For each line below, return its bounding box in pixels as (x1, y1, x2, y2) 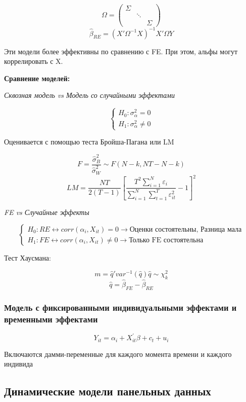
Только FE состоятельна (129, 236, 204, 244)
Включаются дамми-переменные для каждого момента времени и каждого (4, 348, 232, 359)
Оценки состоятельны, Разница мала (129, 226, 242, 233)
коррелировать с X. (4, 56, 63, 66)
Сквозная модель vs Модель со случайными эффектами (4, 90, 175, 100)
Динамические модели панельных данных (4, 383, 211, 399)
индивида (4, 358, 33, 369)
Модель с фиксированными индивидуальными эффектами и (4, 301, 237, 313)
